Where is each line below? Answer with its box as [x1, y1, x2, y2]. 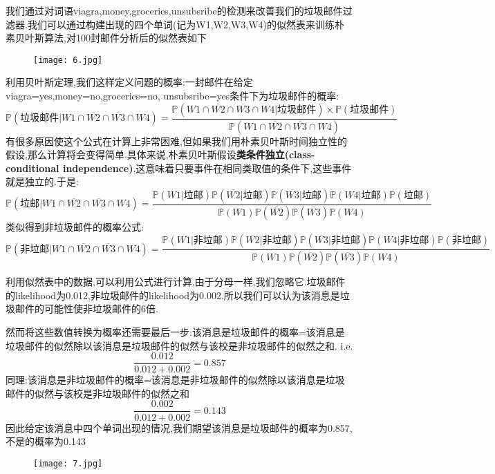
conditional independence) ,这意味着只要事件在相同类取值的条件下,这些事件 [6, 160, 352, 175]
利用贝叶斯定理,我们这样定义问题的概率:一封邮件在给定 [6, 75, 253, 89]
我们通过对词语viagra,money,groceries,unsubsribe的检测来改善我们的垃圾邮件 [6, 3, 343, 17]
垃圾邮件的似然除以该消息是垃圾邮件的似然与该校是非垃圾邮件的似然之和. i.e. [6, 338, 353, 352]
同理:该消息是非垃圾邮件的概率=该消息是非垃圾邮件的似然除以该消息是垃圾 [6, 372, 345, 387]
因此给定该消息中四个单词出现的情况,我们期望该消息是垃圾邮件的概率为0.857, [6, 420, 353, 435]
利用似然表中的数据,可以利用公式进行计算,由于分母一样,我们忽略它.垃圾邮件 [6, 274, 346, 289]
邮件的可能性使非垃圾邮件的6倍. [15, 301, 158, 316]
